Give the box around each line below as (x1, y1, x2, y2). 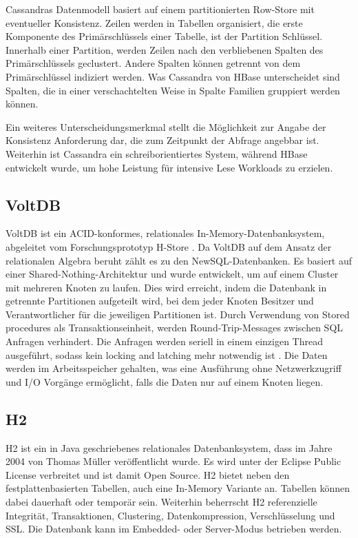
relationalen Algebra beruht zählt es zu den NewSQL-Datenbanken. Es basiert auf (6, 253, 352, 267)
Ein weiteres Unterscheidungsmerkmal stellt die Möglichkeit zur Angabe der (6, 119, 326, 134)
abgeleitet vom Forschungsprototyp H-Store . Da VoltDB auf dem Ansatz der (6, 239, 332, 254)
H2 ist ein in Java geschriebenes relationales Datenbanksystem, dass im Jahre (6, 440, 333, 455)
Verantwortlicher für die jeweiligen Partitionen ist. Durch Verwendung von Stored (6, 307, 350, 321)
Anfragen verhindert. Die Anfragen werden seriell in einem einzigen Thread (6, 334, 324, 349)
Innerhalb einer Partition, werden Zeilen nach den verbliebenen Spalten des (6, 42, 324, 56)
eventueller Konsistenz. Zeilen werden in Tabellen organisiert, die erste (6, 15, 303, 30)
